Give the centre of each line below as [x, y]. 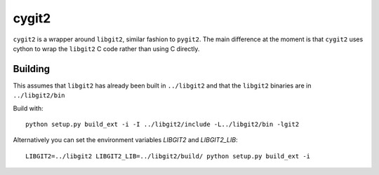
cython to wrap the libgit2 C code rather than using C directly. [106, 48]
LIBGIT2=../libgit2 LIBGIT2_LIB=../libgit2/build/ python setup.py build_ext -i [168, 156]
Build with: [28, 108]
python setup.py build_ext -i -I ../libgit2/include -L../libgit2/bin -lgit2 [162, 125]
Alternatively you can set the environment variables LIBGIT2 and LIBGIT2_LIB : [125, 140]
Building [32, 69]
